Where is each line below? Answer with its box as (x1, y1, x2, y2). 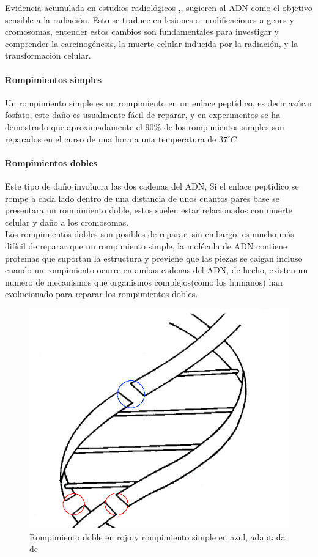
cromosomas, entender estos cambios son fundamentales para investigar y (5, 25, 279, 38)
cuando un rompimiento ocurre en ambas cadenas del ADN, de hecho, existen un (5, 264, 308, 276)
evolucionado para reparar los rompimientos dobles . (5, 287, 198, 300)
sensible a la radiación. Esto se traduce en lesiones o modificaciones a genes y (5, 13, 294, 26)
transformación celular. (5, 49, 91, 62)
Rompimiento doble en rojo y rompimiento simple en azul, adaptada (29, 530, 286, 543)
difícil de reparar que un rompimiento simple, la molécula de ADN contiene (5, 239, 287, 252)
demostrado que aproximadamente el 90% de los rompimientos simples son (5, 120, 284, 133)
